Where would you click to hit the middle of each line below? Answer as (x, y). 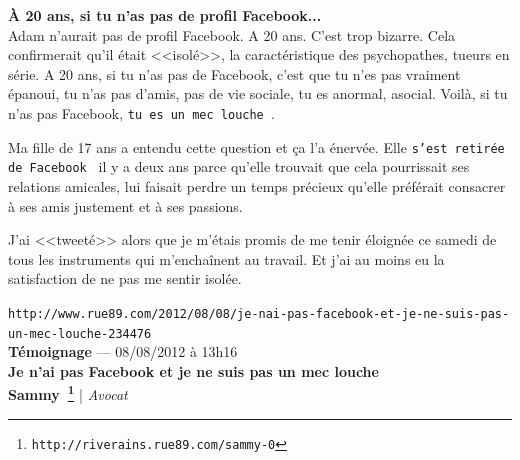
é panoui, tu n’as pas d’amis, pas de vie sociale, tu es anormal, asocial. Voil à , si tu (258, 93)
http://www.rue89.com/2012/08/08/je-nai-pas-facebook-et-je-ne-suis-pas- (259, 313)
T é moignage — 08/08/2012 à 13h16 (123, 351)
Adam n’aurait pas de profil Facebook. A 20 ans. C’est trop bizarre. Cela (232, 34)
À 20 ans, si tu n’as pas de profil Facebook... (165, 15)
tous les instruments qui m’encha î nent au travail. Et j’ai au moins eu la (226, 258)
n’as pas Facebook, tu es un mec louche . (141, 112)
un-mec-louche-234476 (80, 333)
